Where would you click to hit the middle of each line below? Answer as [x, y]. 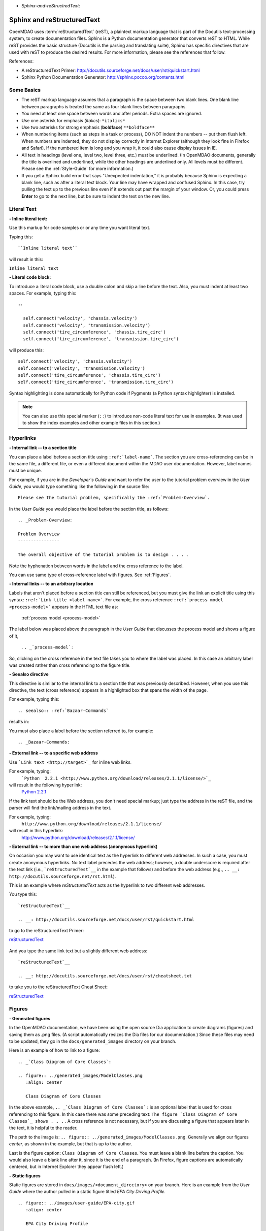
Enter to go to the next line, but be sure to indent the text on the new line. [96, 196]
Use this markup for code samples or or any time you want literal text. [80, 228]
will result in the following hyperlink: [46, 785]
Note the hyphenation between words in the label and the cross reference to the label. [97, 566]
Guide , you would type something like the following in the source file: [79, 486]
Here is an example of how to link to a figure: [55, 1050]
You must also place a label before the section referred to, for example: [81, 731]
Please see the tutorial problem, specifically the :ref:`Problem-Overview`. [114, 498]
